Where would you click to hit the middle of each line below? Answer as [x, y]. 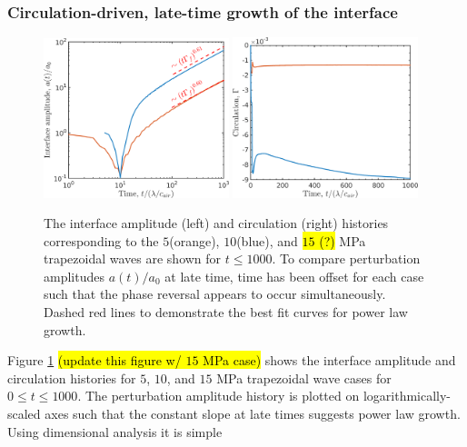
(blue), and [267, 240]
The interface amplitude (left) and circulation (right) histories [216, 223]
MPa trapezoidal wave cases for [304, 377]
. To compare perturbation [346, 258]
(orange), [194, 240]
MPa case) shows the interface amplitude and [329, 360]
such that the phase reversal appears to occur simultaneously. [215, 294]
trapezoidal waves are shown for [133, 258]
